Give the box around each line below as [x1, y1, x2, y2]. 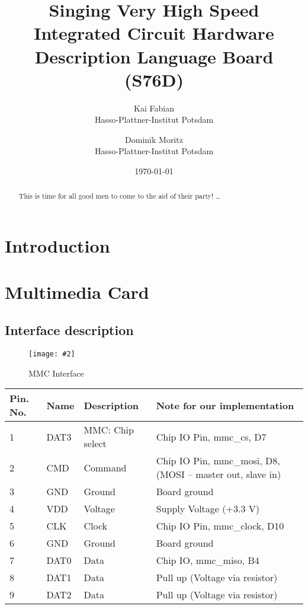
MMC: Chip [84, 423, 134, 437]
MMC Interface [28, 366, 84, 379]
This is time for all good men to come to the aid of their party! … [18, 191, 221, 201]
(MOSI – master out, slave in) [156, 467, 281, 482]
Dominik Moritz [125, 133, 183, 145]
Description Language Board [34, 44, 274, 68]
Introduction [5, 234, 110, 258]
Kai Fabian [134, 101, 174, 114]
